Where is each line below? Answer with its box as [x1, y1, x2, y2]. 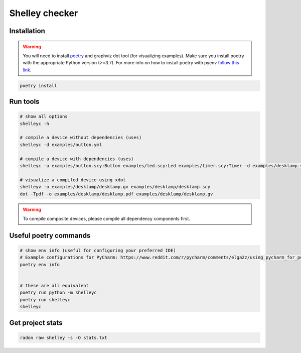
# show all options [20, 113, 68, 120]
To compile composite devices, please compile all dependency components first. [23, 215, 191, 221]
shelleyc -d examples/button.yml [20, 142, 102, 148]
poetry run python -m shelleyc [20, 290, 97, 296]
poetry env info [20, 262, 60, 267]
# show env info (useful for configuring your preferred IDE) [20, 248, 176, 253]
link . [23, 67, 32, 73]
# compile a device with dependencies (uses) [20, 156, 134, 162]
